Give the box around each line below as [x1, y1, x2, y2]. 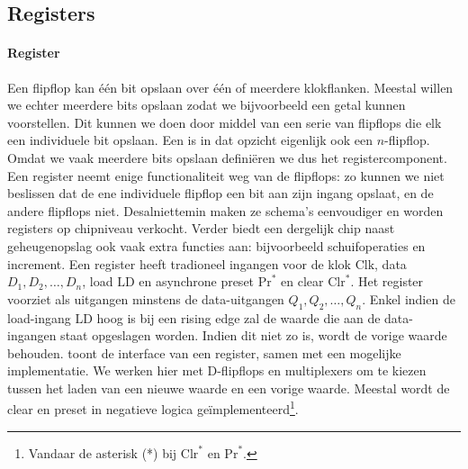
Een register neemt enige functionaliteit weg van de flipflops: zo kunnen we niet [7, 166, 445, 185]
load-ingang [7, 308, 71, 327]
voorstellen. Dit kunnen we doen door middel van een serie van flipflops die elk [7, 113, 442, 131]
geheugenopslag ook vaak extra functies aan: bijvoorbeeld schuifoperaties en [7, 236, 426, 255]
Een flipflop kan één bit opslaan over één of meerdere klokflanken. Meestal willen [7, 77, 454, 96]
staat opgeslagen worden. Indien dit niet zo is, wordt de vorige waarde [60, 326, 447, 345]
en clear [281, 272, 324, 291]
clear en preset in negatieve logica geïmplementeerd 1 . [7, 397, 299, 419]
